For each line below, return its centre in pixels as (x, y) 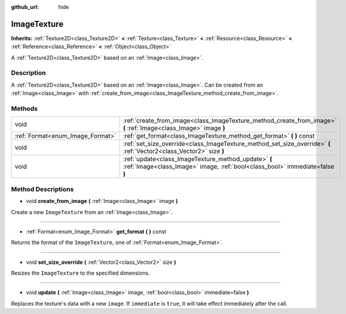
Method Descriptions (42, 189)
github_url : (25, 7)
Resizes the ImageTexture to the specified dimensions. (80, 273)
